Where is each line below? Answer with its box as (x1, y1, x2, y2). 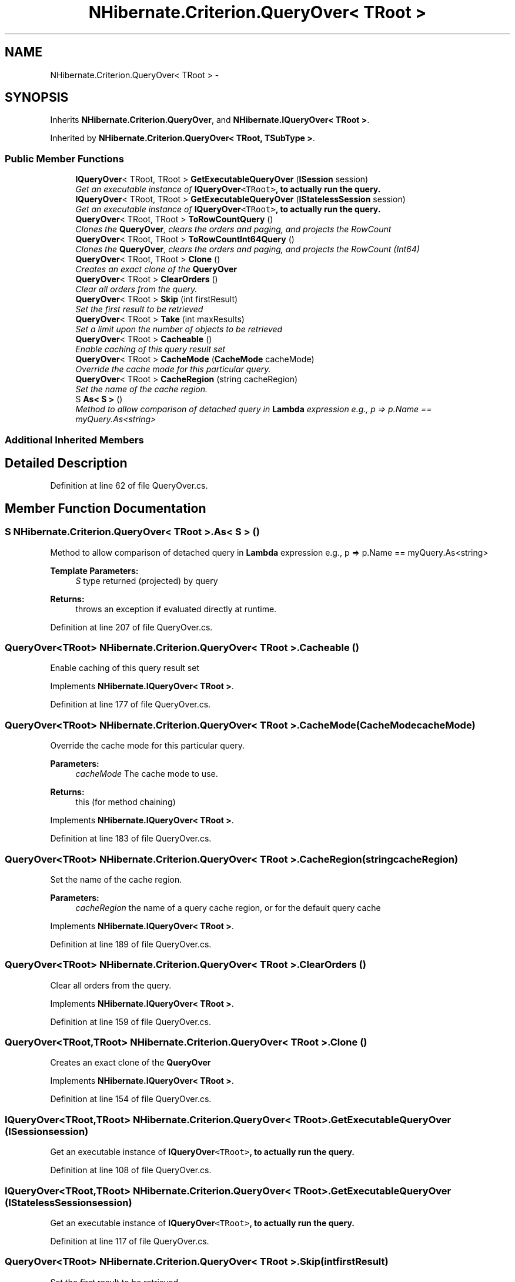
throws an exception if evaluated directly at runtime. (75, 603, 277, 614)
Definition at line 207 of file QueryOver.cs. (50, 622, 213, 632)
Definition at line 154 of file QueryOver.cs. (50, 1094, 212, 1104)
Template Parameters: (50, 565, 139, 576)
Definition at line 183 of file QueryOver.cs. (50, 833, 212, 844)
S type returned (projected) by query (75, 575, 218, 586)
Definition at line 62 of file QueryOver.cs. (50, 480, 208, 491)
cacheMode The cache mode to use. (75, 769, 218, 779)
